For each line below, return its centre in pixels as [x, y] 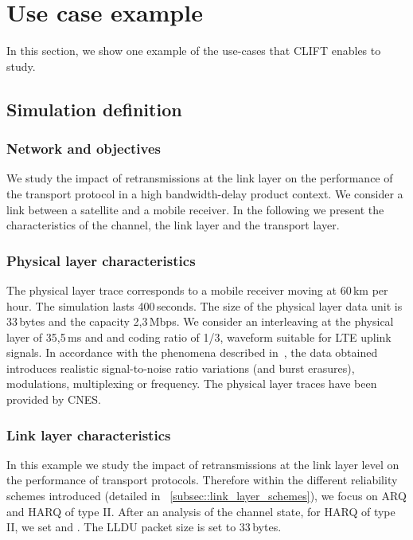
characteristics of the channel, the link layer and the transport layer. [173, 225]
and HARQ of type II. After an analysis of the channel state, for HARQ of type [201, 511]
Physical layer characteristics [101, 260]
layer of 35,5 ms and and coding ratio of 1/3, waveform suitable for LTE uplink [199, 337]
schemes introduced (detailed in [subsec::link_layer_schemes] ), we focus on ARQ [206, 496]
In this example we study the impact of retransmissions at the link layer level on [203, 464]
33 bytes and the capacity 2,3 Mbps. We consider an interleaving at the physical [200, 321]
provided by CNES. [54, 399]
